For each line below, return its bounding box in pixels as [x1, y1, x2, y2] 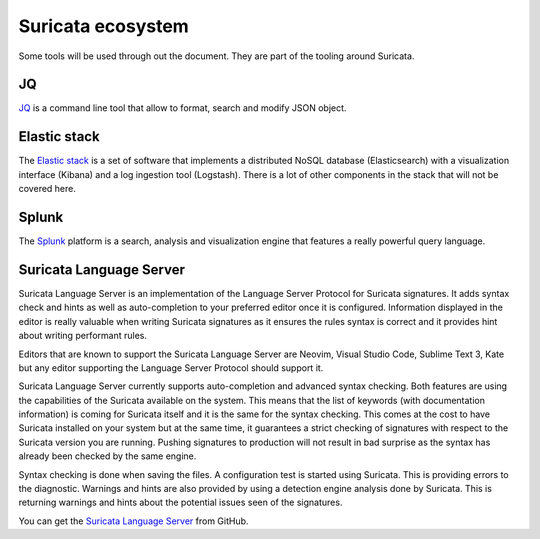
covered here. [18, 183, 77, 195]
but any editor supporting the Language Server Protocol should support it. [18, 361, 324, 374]
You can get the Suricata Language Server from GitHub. [18, 515, 249, 527]
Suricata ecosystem [18, 15, 189, 37]
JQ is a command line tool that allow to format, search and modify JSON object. [18, 102, 347, 114]
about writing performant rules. [18, 330, 147, 342]
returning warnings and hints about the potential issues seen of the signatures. [18, 496, 343, 509]
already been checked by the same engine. [18, 450, 197, 462]
